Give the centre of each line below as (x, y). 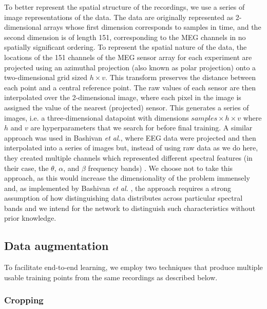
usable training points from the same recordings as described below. (111, 277)
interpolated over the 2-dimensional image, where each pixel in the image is (123, 97)
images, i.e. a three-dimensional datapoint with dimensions (97, 117)
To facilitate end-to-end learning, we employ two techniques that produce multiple (133, 267)
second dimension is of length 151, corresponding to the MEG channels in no (125, 37)
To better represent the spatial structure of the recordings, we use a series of (125, 7)
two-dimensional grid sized (46, 77)
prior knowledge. (30, 218)
